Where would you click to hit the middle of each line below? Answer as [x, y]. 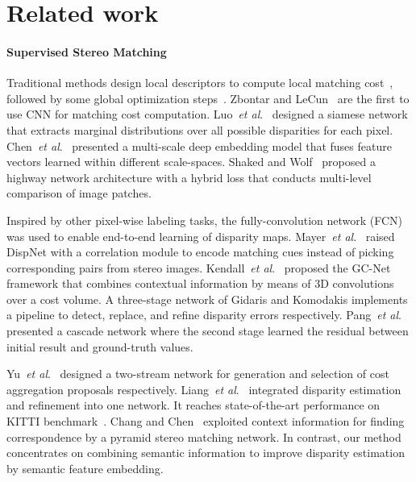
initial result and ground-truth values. [100, 346]
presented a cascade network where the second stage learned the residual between [208, 331]
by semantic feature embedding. [85, 468]
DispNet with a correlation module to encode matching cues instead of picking [200, 252]
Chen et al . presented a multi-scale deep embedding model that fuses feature [199, 145]
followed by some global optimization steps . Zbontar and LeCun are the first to [208, 98]
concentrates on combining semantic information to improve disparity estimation [206, 453]
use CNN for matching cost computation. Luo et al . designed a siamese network [207, 114]
